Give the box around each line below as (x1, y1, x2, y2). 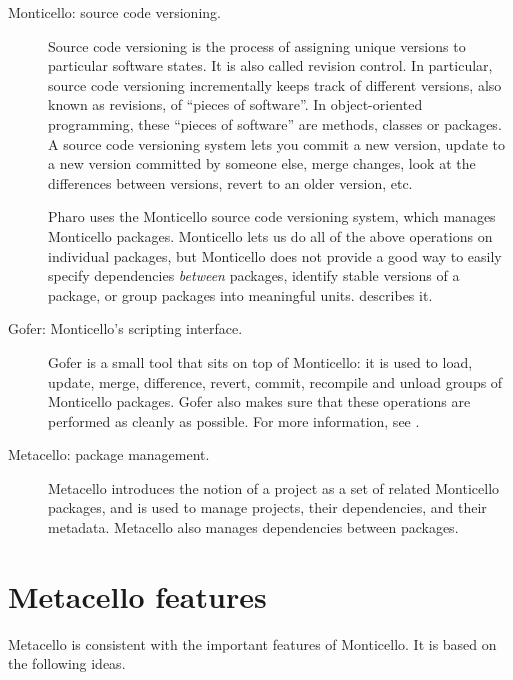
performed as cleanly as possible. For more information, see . (48, 410, 420, 431)
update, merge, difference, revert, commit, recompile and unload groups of (48, 371, 503, 392)
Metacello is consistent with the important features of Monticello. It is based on (8, 633, 497, 654)
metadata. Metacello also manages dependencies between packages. (48, 517, 459, 538)
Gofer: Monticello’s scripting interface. (8, 318, 243, 339)
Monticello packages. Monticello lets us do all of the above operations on (48, 225, 493, 246)
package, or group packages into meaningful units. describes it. (48, 284, 433, 305)
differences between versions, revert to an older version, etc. (48, 172, 413, 193)
